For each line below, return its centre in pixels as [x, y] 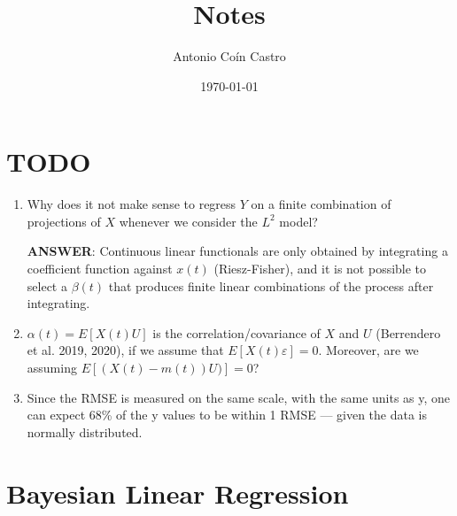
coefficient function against [100, 269]
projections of [64, 221]
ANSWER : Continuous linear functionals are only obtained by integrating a [237, 251]
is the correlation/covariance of [236, 332]
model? [298, 221]
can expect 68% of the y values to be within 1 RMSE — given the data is [227, 415]
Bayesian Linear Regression [178, 493]
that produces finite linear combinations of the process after [271, 285]
